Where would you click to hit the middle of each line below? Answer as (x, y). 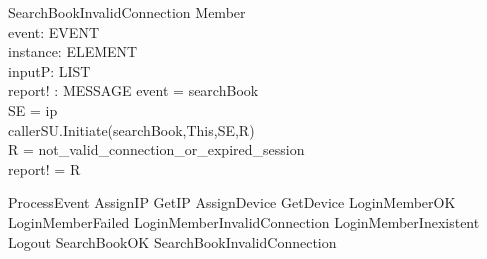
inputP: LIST (49, 70)
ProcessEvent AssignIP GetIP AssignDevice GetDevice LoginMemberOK (232, 202)
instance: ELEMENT (73, 51)
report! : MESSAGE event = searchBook (133, 90)
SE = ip (33, 109)
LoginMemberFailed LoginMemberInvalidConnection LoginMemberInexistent (244, 221)
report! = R (44, 168)
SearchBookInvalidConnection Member (127, 12)
